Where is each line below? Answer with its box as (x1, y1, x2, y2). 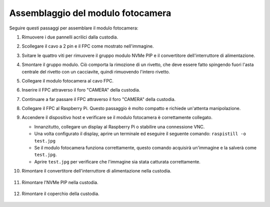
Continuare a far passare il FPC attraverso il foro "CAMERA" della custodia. (21, 96, 176, 102)
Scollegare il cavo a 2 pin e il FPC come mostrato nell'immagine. (21, 43, 154, 49)
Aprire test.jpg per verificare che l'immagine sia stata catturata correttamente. (34, 158, 201, 164)
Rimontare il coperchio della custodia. (21, 190, 99, 196)
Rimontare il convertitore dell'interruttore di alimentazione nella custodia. (21, 168, 171, 174)
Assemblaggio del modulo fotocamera (9, 7, 171, 18)
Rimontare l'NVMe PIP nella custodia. (21, 179, 98, 185)
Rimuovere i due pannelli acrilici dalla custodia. (21, 34, 118, 40)
